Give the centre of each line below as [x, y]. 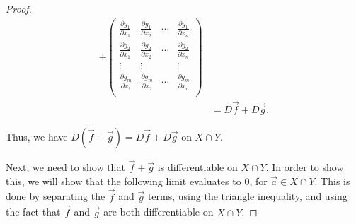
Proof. [19, 8]
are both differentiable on [159, 212]
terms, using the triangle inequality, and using [247, 196]
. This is [332, 181]
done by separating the [56, 196]
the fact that [33, 212]
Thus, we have [37, 137]
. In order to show [305, 167]
